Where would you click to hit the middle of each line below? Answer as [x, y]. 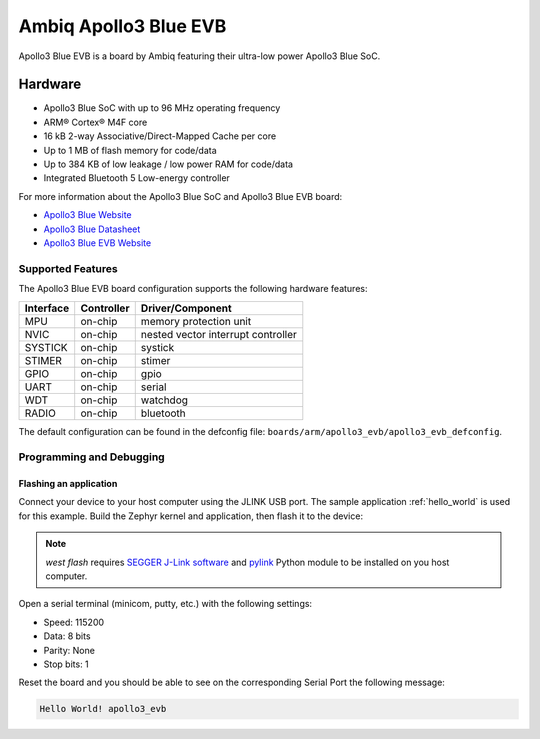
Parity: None [69, 650]
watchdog [164, 400]
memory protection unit [196, 321]
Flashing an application [68, 484]
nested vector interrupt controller [218, 334]
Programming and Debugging [91, 457]
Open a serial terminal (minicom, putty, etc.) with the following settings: [165, 604]
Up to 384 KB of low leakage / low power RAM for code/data [168, 164]
